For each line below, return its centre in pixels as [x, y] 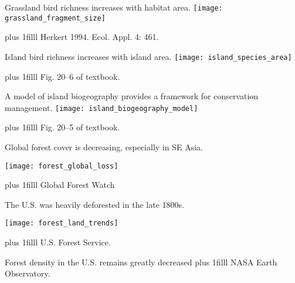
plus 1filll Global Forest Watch [60, 185]
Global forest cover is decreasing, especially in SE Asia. [104, 147]
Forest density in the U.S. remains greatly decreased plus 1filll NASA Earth [141, 262]
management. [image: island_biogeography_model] [101, 107]
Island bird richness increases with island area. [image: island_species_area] [148, 56]
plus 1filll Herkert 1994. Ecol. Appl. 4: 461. [82, 37]
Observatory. [28, 273]
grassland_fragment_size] [55, 18]
